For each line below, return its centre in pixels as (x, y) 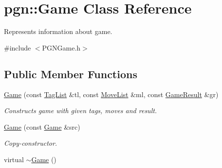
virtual (14, 159)
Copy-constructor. (31, 143)
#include (18, 47)
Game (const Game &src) (42, 126)
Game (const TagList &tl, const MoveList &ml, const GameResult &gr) (111, 94)
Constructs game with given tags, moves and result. (81, 110)
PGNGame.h (61, 47)
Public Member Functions (71, 74)
